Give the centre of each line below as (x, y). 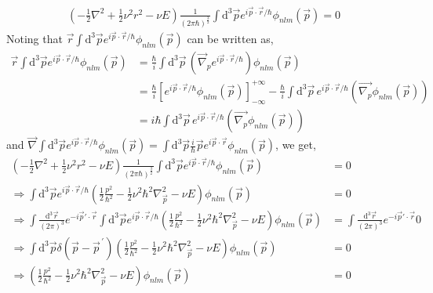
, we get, (296, 145)
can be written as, (230, 38)
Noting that (35, 38)
